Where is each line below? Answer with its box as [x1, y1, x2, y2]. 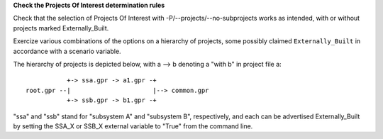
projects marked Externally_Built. [13, 23, 109, 32]
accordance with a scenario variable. [13, 47, 121, 55]
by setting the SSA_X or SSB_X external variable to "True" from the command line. [13, 121, 253, 130]
